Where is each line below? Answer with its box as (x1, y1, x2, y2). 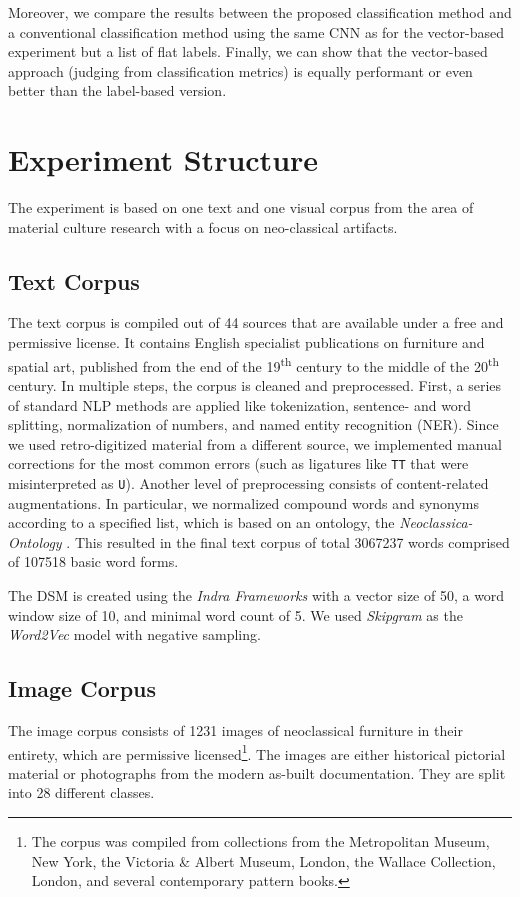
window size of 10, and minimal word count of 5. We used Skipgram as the (8, 604, 463, 625)
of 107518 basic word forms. (8, 551, 179, 572)
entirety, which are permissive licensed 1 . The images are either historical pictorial (8, 740, 506, 764)
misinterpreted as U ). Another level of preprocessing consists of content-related (8, 472, 489, 493)
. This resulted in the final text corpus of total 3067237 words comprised (66, 531, 510, 552)
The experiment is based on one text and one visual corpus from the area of (8, 197, 474, 218)
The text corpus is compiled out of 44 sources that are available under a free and (8, 312, 504, 333)
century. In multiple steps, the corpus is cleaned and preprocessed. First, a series (8, 374, 502, 395)
